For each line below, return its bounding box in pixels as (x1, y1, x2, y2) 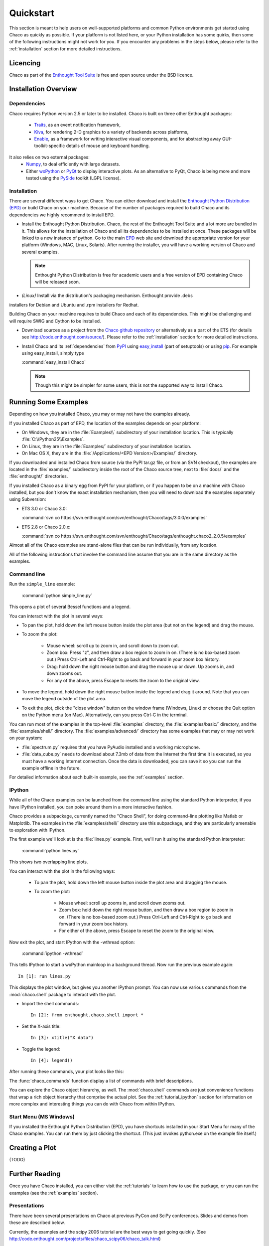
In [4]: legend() (30, 1058, 73, 1063)
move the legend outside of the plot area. (21, 696, 107, 702)
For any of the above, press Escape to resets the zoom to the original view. (46, 677, 200, 683)
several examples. (21, 249, 59, 255)
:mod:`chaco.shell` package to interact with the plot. (9, 991, 117, 997)
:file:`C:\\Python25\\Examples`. (21, 436, 85, 442)
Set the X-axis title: (21, 1023, 61, 1029)
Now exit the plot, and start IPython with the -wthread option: (9, 939, 135, 945)
